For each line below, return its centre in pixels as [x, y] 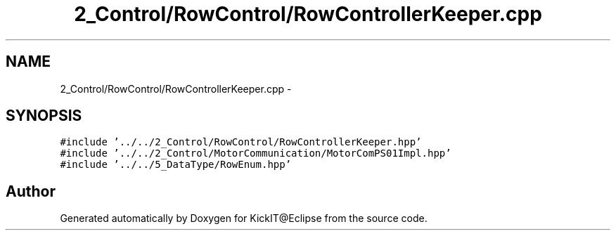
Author [31, 191]
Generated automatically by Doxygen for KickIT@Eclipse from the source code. [244, 218]
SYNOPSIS [44, 116]
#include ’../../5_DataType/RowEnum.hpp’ [176, 165]
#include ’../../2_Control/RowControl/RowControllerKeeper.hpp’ [241, 142]
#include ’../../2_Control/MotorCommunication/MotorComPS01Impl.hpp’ [256, 153]
